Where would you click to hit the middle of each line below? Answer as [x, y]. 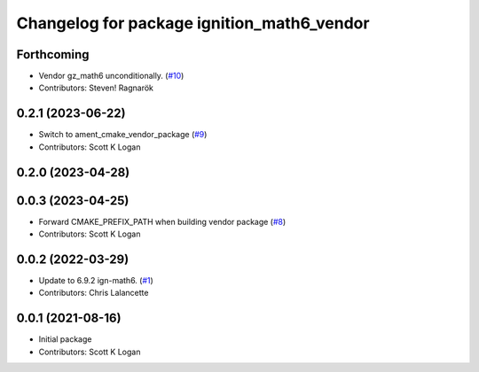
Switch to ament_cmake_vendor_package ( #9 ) [123, 135]
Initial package [65, 339]
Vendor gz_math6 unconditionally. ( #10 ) [111, 76]
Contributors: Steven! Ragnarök [96, 88]
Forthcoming [53, 54]
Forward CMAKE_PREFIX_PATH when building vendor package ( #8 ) [162, 221]
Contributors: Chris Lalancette [94, 293]
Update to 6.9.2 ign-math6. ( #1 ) [96, 280]
